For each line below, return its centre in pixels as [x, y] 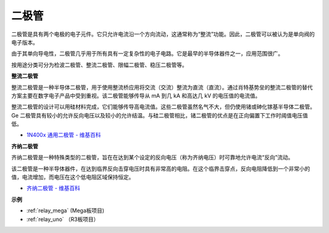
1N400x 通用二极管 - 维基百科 [64, 135]
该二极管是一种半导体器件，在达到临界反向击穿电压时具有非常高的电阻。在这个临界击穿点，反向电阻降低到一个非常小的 [161, 169]
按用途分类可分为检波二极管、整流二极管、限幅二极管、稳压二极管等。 [99, 64]
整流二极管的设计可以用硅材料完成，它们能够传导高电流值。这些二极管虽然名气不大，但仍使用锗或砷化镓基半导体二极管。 [163, 107]
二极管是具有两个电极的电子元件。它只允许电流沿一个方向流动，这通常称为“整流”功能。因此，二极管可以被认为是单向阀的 [163, 34]
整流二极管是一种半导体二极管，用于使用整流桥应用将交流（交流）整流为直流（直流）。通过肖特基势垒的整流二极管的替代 [162, 87]
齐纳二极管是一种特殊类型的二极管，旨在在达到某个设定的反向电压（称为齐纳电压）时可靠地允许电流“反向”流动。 [152, 158]
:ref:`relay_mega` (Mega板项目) [65, 210]
